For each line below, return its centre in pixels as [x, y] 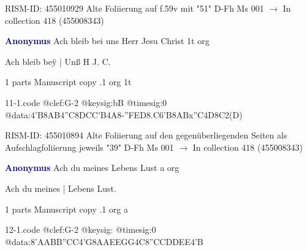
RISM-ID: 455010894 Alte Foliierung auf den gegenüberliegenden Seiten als [146, 135]
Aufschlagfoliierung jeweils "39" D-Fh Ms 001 [89, 147]
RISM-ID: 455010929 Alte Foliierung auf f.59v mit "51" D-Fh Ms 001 [135, 8]
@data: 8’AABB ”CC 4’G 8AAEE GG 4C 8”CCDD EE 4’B [104, 241]
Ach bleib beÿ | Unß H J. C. [58, 61]
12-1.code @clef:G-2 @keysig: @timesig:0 [81, 229]
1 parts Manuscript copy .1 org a [66, 209]
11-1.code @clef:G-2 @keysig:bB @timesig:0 [86, 102]
